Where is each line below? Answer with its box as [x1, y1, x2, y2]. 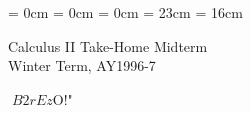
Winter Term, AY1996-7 [8, 55, 156, 76]
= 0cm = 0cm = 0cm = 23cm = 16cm [8, 2, 243, 22]
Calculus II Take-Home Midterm [8, 35, 208, 56]
